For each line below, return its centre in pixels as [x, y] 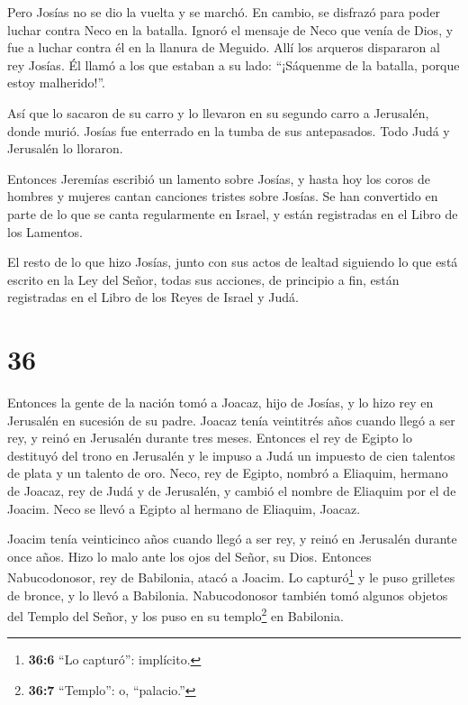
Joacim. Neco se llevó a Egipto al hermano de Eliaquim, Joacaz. [184, 508]
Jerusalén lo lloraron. [65, 148]
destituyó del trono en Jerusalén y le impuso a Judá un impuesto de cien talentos [231, 455]
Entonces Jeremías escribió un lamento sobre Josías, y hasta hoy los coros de [219, 178]
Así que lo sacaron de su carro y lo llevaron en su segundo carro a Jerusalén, [218, 112]
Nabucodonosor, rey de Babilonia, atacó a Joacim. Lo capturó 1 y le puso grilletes [231, 576]
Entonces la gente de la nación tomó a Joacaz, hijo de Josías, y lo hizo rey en [220, 403]
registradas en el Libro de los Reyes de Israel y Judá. [153, 297]
